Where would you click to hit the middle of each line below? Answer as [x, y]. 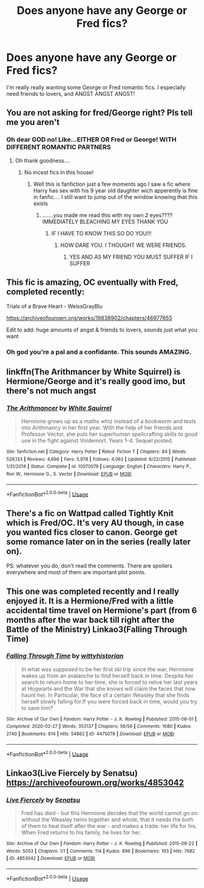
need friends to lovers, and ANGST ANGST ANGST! [71, 93]
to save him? [37, 708]
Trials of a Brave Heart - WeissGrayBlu [55, 307]
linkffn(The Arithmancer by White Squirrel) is [93, 372]
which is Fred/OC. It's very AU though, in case [95, 523]
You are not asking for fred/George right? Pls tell [100, 113]
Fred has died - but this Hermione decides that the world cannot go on [109, 813]
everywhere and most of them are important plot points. [76, 572]
